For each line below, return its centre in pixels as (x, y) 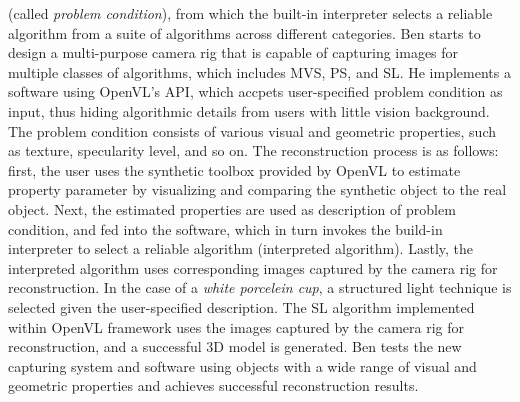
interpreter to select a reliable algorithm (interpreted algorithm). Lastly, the (241, 248)
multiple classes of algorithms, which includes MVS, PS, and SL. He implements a (259, 71)
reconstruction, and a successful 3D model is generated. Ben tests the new (235, 346)
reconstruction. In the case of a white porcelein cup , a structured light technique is (260, 287)
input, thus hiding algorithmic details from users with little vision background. (249, 110)
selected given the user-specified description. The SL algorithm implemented (241, 306)
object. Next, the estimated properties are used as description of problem (232, 208)
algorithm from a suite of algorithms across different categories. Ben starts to (244, 32)
